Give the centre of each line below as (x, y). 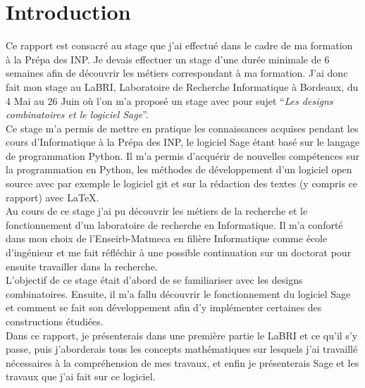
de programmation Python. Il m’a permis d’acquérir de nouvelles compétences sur (183, 155)
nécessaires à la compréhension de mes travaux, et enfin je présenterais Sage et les (182, 362)
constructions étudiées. (55, 321)
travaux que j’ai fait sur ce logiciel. (81, 376)
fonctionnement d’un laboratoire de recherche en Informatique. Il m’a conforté (174, 224)
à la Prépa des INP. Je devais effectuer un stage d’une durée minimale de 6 (168, 59)
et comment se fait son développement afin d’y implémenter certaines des (164, 307)
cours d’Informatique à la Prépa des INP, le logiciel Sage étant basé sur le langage (183, 142)
